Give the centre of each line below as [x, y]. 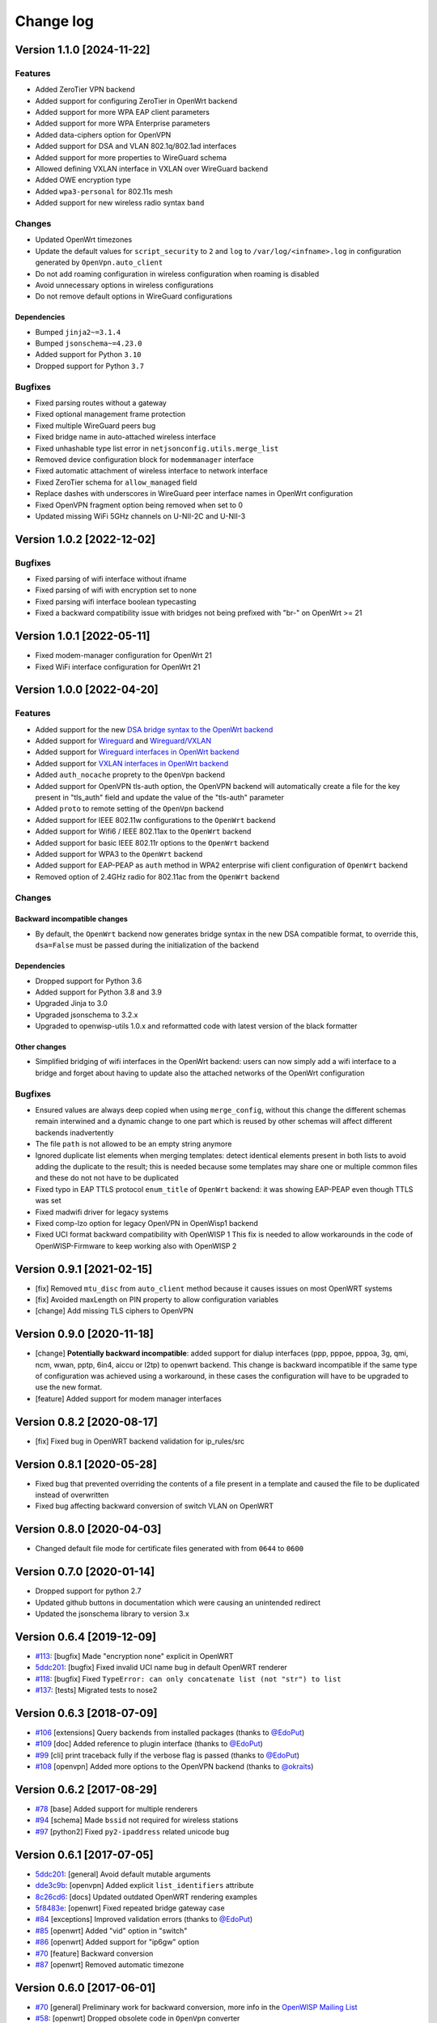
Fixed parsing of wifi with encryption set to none [116, 590]
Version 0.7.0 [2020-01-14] [85, 1572]
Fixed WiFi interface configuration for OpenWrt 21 [118, 667]
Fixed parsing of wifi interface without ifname [111, 579]
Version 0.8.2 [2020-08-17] [86, 1421]
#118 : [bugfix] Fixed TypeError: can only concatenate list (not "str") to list [188, 1678]
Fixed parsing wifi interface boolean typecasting [116, 601]
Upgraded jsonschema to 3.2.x [87, 1015]
